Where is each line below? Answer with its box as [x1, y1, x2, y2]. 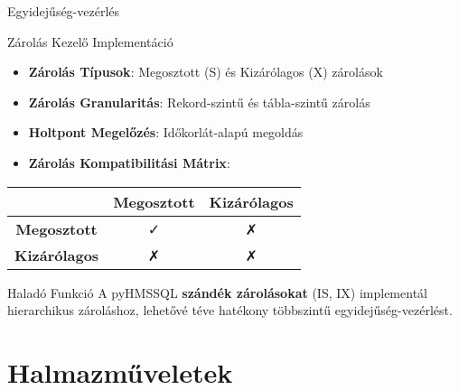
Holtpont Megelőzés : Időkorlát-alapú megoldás [28, 123, 304, 142]
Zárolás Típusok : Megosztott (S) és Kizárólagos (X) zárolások [28, 62, 383, 81]
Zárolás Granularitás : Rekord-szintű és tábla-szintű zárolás [28, 92, 370, 111]
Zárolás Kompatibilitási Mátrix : [28, 153, 230, 172]
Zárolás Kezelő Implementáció [7, 32, 173, 51]
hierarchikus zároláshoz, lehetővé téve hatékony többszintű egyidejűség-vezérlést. [7, 301, 453, 320]
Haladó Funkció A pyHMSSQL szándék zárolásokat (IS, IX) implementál [7, 283, 427, 302]
